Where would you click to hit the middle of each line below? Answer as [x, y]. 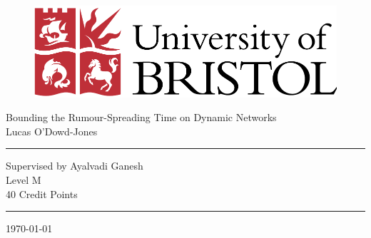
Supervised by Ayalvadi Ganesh [75, 166]
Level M [24, 180]
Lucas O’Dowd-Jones [52, 131]
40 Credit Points [42, 193]
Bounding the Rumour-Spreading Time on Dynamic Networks [141, 117]
